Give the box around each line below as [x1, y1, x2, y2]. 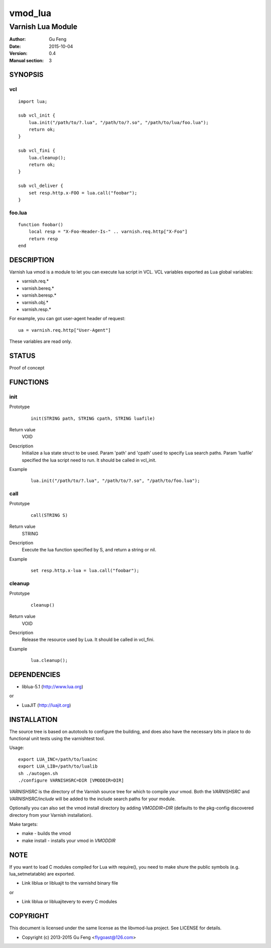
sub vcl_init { [18, 113, 56, 118]
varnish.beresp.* [22, 292, 57, 299]
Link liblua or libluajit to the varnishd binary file [22, 880, 118, 886]
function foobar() [18, 222, 64, 227]
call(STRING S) [31, 512, 68, 518]
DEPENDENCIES [9, 670, 61, 679]
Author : [9, 36, 26, 42]
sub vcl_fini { [18, 148, 56, 153]
